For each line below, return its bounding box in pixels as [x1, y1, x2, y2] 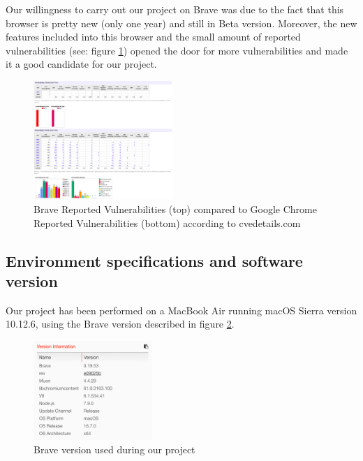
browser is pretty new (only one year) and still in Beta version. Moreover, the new [6, 15, 357, 30]
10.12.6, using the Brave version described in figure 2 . [6, 316, 235, 331]
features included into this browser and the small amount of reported [6, 29, 301, 44]
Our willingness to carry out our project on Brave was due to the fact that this [6, 2, 344, 16]
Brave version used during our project [34, 442, 195, 457]
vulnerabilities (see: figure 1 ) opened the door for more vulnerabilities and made [6, 43, 348, 57]
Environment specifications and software [6, 249, 303, 271]
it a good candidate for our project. [6, 57, 157, 71]
